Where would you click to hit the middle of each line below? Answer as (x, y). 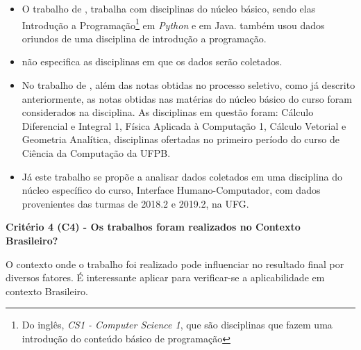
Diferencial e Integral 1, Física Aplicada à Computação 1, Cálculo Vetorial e (184, 125)
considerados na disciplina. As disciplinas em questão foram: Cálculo (168, 112)
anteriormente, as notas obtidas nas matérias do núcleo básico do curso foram (187, 98)
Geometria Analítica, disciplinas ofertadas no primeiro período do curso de (181, 139)
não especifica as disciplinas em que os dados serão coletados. (152, 61)
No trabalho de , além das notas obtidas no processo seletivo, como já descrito (188, 85)
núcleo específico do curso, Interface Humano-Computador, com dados (171, 190)
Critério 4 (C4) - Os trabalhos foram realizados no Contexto (153, 227)
